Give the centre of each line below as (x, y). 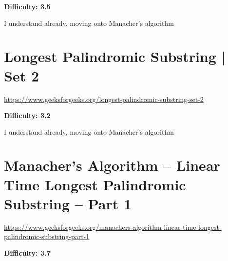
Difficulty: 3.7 (27, 252)
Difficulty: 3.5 (27, 6)
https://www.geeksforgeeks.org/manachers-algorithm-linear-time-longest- (113, 227)
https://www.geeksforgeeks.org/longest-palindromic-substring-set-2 (104, 99)
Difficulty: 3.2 (27, 115)
